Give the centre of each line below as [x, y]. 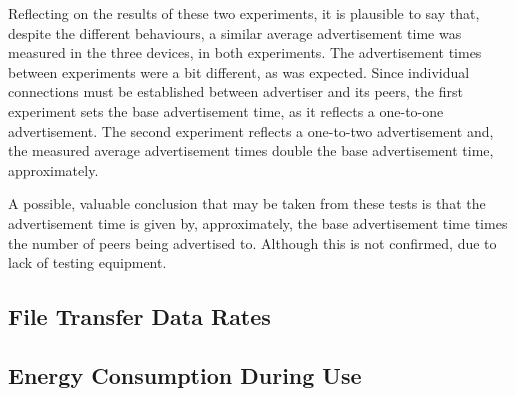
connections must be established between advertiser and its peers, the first [235, 91]
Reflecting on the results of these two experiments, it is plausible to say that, [244, 13]
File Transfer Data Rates [139, 316]
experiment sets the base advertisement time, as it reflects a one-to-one [226, 110]
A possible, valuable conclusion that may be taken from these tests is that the [247, 203]
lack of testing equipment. [87, 262]
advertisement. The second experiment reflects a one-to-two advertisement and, [251, 130]
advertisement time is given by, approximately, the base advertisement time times [258, 222]
